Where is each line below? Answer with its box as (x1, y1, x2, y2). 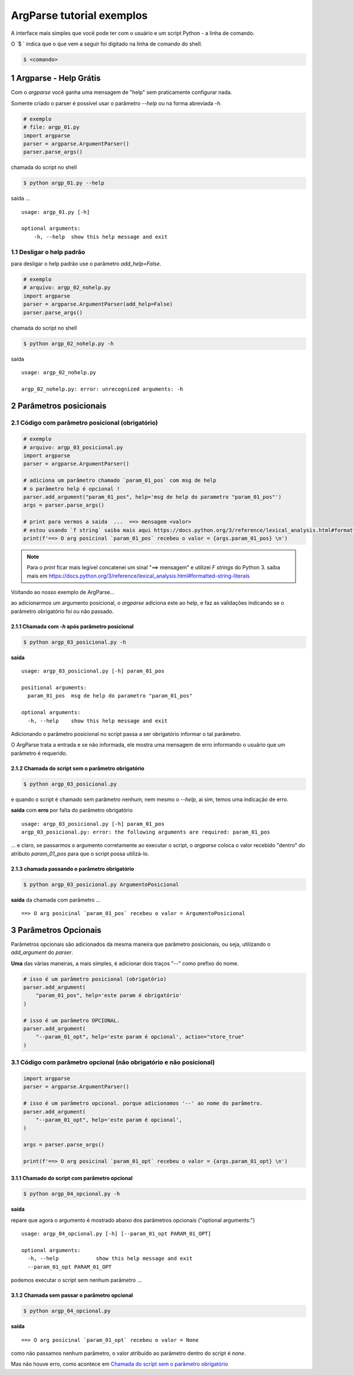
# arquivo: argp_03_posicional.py (23, 444, 123, 450)
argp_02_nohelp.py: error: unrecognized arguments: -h (21, 385, 183, 393)
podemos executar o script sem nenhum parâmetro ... (11, 1277, 142, 1284)
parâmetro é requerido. (11, 750, 68, 757)
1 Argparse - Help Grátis (11, 73, 101, 83)
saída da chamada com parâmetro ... (11, 896, 101, 903)
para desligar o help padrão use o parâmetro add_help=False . (11, 260, 162, 267)
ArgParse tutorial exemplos (11, 9, 148, 22)
